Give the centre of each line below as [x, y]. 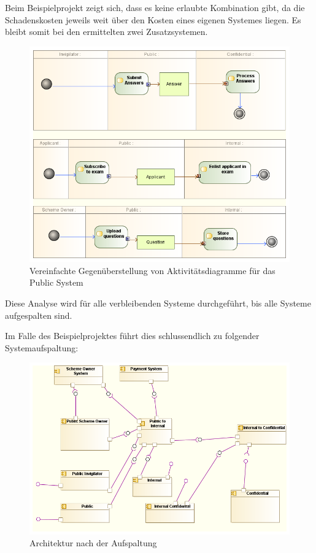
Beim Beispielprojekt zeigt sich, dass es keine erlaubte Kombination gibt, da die [155, 7]
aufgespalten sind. [39, 315]
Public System [56, 282]
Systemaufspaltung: [42, 347]
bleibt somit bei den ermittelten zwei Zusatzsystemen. [106, 32]
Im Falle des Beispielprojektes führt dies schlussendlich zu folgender [132, 336]
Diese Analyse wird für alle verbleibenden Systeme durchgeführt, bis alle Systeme [158, 303]
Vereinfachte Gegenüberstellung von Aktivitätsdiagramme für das [152, 270]
